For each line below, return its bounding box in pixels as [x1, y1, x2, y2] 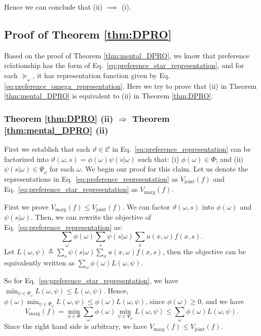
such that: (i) [138, 153, 179, 164]
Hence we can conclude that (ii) [4, 2, 103, 12]
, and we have [201, 295, 244, 306]
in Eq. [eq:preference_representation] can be [112, 144, 251, 154]
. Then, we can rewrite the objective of [30, 212, 152, 222]
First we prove [4, 201, 49, 212]
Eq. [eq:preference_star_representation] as [4, 184, 138, 194]
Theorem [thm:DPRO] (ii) [4, 112, 114, 124]
